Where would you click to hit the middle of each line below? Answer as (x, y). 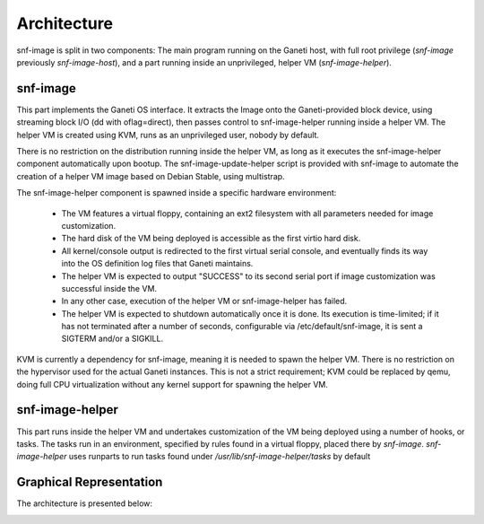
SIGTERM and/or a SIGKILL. (112, 339)
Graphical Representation (90, 482)
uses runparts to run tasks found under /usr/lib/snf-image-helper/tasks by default (220, 457)
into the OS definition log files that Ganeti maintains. (157, 264)
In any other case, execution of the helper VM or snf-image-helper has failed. (204, 301)
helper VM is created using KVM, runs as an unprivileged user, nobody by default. (168, 135)
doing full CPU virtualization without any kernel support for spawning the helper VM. (173, 384)
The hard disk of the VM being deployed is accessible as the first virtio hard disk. (211, 239)
